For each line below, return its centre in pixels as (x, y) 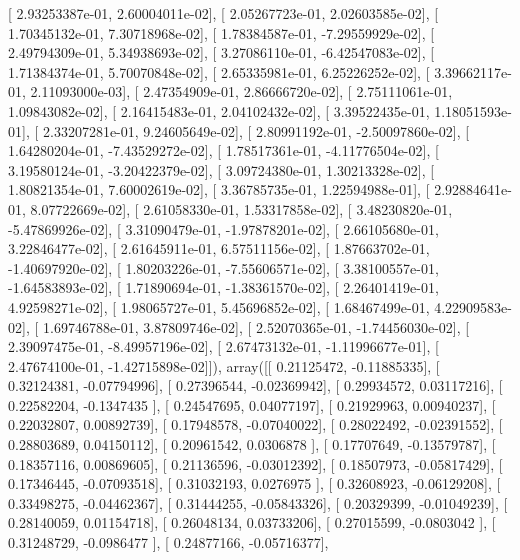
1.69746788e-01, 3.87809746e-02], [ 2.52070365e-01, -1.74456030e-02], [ (256, 326)
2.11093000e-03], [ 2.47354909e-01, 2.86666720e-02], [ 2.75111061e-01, (241, 91)
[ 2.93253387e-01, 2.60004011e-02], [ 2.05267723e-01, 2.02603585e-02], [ (223, 13)
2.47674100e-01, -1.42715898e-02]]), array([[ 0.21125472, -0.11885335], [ (224, 365)
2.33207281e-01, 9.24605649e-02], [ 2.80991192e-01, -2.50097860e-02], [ (256, 130)
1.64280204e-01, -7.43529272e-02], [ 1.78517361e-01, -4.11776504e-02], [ (223, 150)
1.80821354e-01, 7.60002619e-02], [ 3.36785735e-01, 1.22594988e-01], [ (219, 189)
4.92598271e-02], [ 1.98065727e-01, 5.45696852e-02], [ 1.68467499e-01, (219, 306)
